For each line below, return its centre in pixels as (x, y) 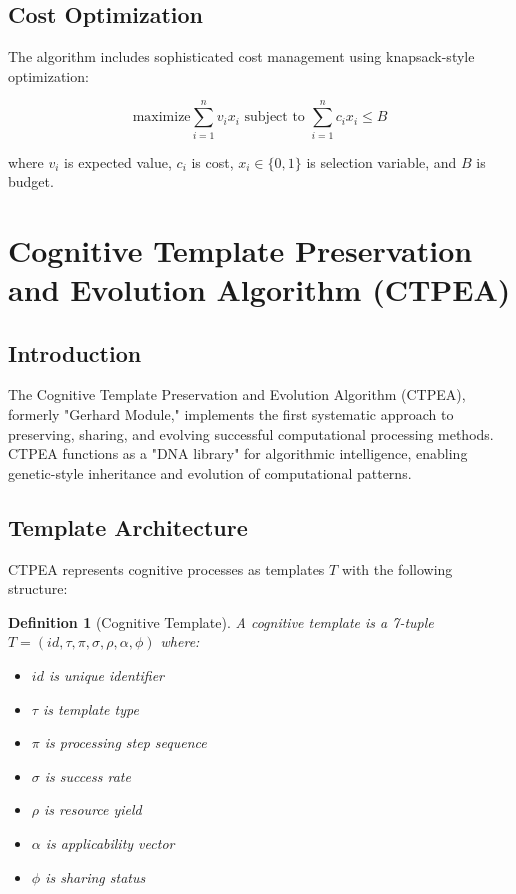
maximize (161, 117)
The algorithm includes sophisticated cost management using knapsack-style (241, 56)
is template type (90, 708)
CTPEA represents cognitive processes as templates (166, 568)
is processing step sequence (125, 742)
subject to (274, 117)
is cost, (212, 161)
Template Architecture (128, 526)
